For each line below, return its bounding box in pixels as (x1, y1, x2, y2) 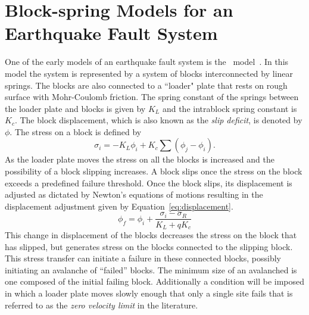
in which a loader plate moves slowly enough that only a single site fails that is (5, 286, 293, 299)
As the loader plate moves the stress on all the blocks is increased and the (5, 153, 274, 166)
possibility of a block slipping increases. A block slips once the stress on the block (5, 165, 302, 177)
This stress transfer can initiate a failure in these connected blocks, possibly (5, 252, 282, 264)
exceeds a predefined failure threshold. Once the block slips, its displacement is (5, 176, 292, 189)
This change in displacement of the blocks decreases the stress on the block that (5, 228, 297, 241)
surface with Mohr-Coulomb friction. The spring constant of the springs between (5, 91, 299, 103)
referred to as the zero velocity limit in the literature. (5, 298, 198, 311)
